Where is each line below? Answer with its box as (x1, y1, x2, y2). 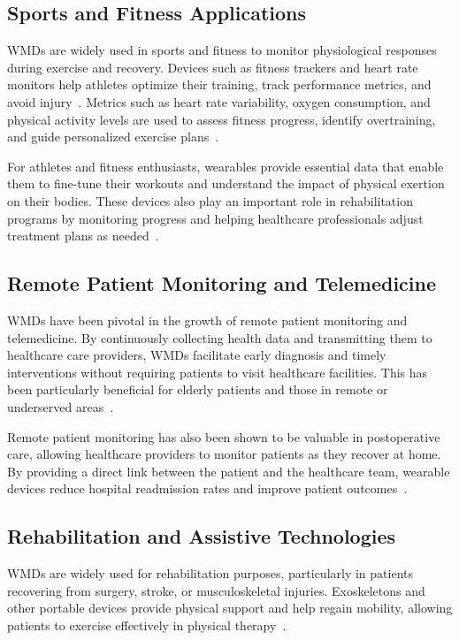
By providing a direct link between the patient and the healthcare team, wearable (7, 461, 450, 480)
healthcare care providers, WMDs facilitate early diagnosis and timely (7, 346, 386, 364)
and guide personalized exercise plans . (7, 127, 219, 146)
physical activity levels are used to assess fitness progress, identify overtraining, (7, 110, 436, 128)
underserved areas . (7, 397, 114, 415)
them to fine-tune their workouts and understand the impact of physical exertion (7, 174, 445, 193)
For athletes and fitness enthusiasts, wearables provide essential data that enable (7, 156, 444, 175)
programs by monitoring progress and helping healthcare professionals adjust (7, 209, 424, 227)
